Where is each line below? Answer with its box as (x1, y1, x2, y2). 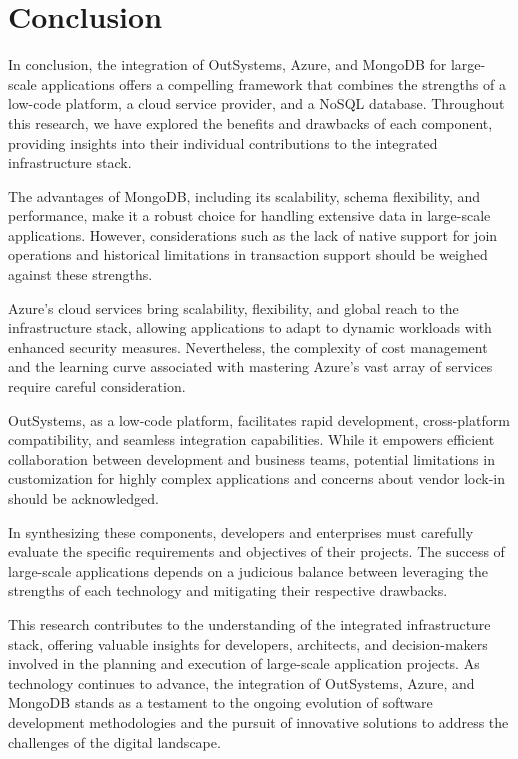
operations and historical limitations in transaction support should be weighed (8, 244, 488, 265)
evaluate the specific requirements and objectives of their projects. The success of (8, 541, 505, 562)
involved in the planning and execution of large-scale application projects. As (8, 653, 480, 674)
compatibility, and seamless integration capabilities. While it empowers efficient (8, 429, 495, 450)
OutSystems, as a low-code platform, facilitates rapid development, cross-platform (8, 409, 510, 430)
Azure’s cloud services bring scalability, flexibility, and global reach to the (8, 297, 459, 318)
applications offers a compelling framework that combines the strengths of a (41, 73, 506, 94)
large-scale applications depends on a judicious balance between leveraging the (8, 560, 488, 581)
